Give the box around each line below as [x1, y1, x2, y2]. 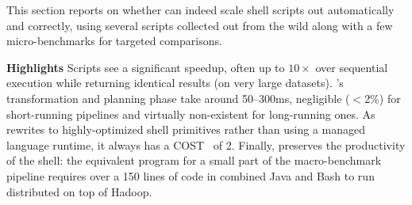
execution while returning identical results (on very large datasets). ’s [6, 74, 344, 91]
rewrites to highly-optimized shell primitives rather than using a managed [6, 121, 366, 138]
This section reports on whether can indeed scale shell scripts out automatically [6, 2, 395, 17]
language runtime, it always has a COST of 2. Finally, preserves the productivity [6, 136, 406, 153]
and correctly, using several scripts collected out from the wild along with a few [6, 17, 393, 33]
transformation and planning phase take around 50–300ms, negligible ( [6, 89, 350, 106]
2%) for [364, 89, 401, 106]
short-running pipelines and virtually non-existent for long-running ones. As [6, 105, 375, 122]
